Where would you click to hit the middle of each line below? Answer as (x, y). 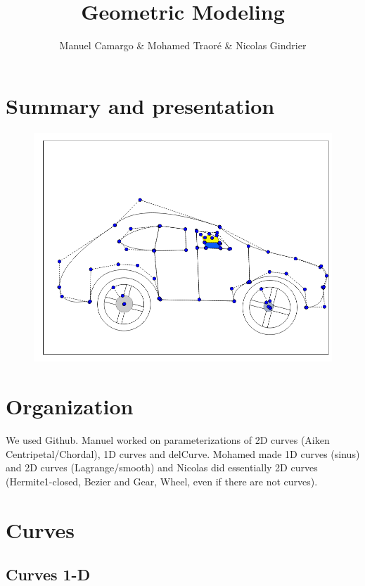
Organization (70, 406)
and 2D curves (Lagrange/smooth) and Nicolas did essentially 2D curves (162, 467)
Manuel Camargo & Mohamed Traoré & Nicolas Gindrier (183, 45)
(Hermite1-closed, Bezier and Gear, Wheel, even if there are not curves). (162, 481)
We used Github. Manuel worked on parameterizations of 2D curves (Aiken (168, 439)
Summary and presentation (140, 105)
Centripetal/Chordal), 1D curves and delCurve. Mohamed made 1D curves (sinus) (183, 453)
